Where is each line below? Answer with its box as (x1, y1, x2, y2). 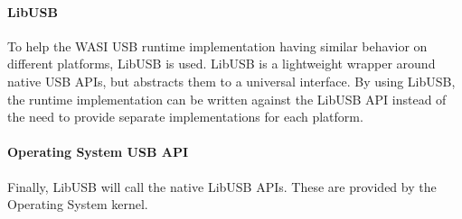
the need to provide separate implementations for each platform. (7, 107, 363, 126)
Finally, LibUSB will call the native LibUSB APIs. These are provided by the (7, 177, 437, 196)
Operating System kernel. (7, 195, 148, 214)
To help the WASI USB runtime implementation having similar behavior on (7, 36, 428, 55)
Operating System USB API (7, 142, 189, 161)
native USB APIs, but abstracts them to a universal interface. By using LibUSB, (7, 71, 456, 90)
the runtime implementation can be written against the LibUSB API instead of (7, 89, 447, 108)
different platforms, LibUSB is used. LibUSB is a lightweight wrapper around (7, 54, 436, 73)
